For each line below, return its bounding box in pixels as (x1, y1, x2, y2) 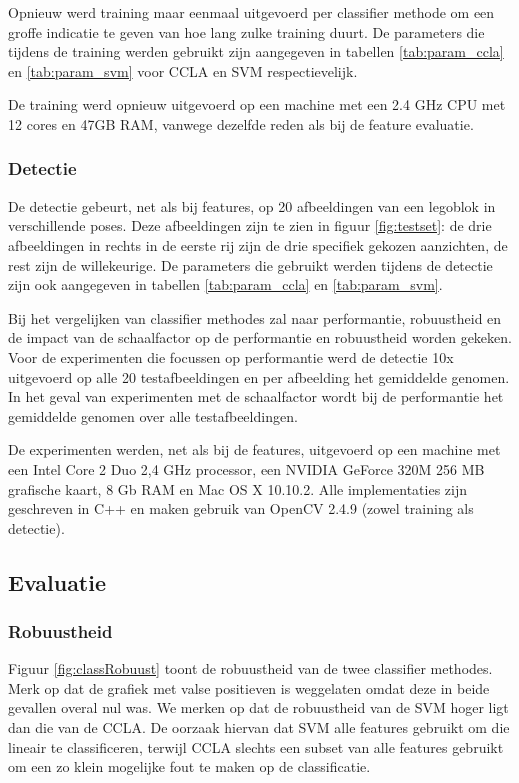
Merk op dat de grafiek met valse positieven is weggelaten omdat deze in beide (8, 677, 490, 698)
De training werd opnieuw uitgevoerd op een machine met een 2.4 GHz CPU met (8, 94, 506, 115)
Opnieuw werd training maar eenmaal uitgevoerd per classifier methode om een (8, 2, 495, 22)
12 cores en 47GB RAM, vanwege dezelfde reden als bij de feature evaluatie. (8, 113, 474, 134)
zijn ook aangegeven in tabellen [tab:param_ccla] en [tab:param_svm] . (8, 274, 443, 295)
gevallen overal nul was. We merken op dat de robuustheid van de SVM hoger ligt (8, 697, 509, 718)
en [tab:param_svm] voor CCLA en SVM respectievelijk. (8, 60, 358, 81)
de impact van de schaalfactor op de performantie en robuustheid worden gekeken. (8, 327, 512, 348)
